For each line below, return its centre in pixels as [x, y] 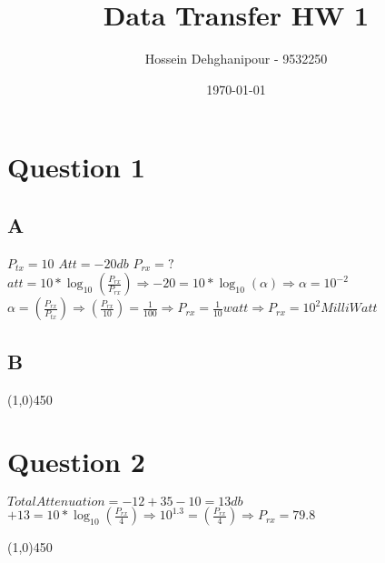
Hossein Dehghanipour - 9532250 [236, 59]
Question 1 [76, 167]
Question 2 [76, 462]
